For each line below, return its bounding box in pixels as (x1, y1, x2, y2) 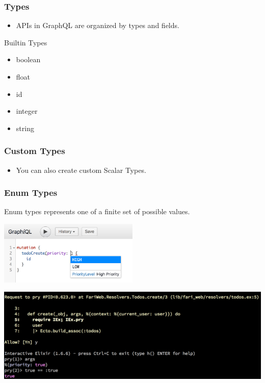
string (16, 122, 34, 133)
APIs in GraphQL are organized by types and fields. (16, 20, 179, 31)
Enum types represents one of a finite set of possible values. (4, 206, 190, 217)
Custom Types (4, 144, 65, 157)
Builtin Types (4, 37, 47, 47)
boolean (16, 54, 41, 65)
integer (16, 106, 38, 116)
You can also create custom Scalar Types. (16, 164, 146, 175)
